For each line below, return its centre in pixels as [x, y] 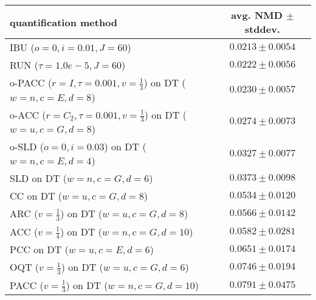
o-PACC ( [31, 82]
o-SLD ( [27, 147]
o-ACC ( [28, 114]
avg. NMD [257, 15]
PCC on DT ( [39, 249]
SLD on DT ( [39, 178]
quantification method [64, 22]
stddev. [262, 29]
